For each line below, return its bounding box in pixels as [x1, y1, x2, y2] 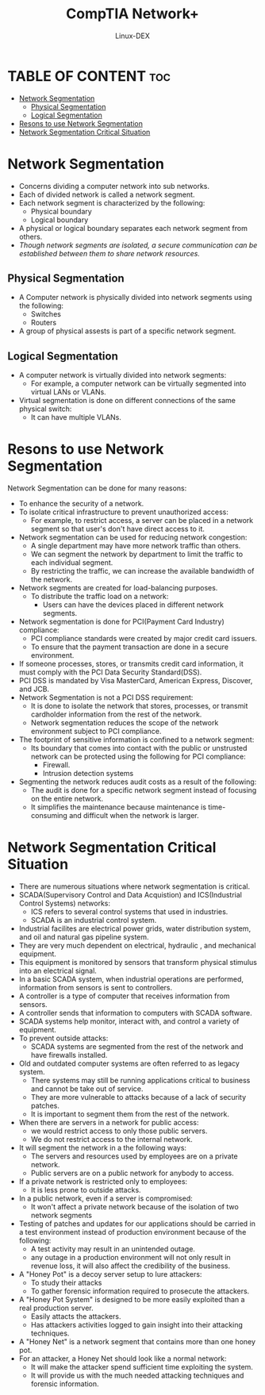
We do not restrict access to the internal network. [30, 1135, 194, 1144]
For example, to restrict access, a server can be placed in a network [30, 516, 254, 525]
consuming [30, 811, 68, 820]
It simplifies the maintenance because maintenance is [30, 802, 207, 812]
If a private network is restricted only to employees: [18, 1177, 188, 1186]
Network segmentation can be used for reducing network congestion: [18, 532, 248, 542]
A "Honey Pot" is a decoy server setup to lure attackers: [18, 1270, 202, 1279]
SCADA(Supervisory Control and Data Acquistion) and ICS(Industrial [18, 890, 243, 900]
